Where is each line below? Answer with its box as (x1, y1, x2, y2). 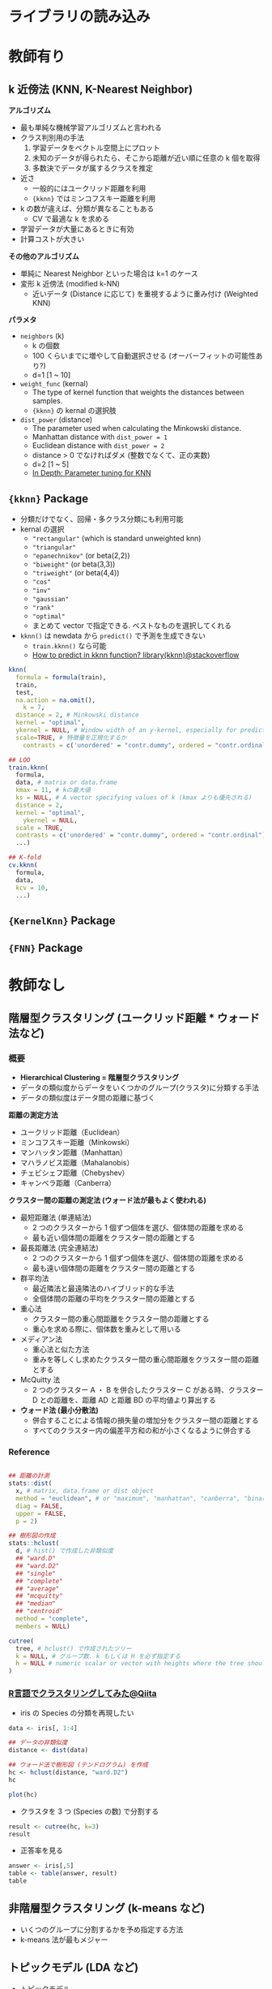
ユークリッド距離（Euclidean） (19, 1127, 125, 1137)
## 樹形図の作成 (8, 1531, 56, 1540)
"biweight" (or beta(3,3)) (32, 559, 116, 569)
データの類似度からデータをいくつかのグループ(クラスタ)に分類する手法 (19, 1083, 259, 1092)
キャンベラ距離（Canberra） (19, 1178, 116, 1188)
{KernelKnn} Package (8, 914, 116, 928)
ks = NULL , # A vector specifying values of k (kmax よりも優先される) (15, 794, 253, 802)
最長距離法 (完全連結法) (19, 1243, 99, 1253)
